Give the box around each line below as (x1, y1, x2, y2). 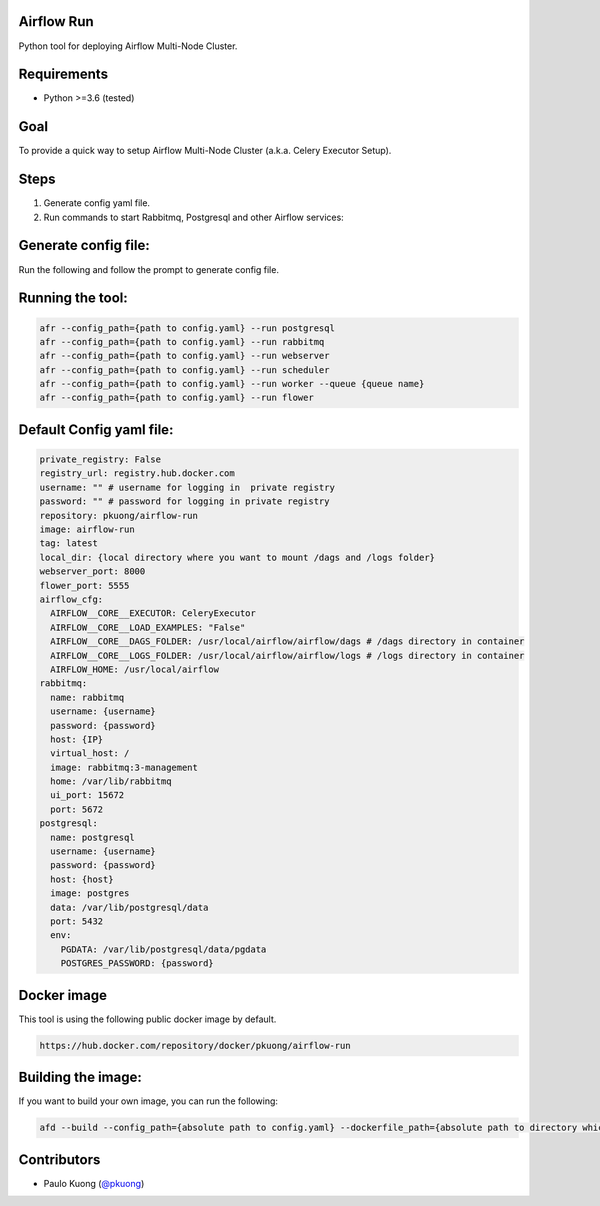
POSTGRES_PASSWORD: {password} (60, 958, 214, 969)
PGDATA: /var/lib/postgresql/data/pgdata (60, 943, 267, 955)
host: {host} (50, 873, 114, 885)
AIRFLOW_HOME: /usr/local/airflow (50, 663, 220, 675)
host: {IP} (50, 733, 104, 745)
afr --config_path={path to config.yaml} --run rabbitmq (39, 336, 325, 347)
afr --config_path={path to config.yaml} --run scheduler (39, 364, 330, 375)
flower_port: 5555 (39, 580, 130, 591)
